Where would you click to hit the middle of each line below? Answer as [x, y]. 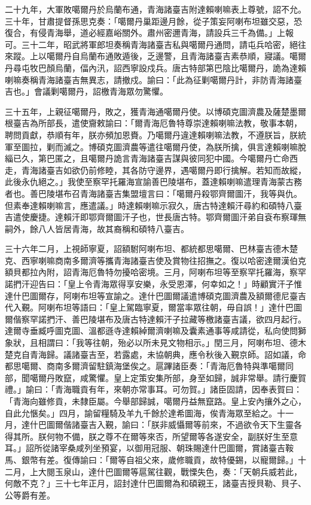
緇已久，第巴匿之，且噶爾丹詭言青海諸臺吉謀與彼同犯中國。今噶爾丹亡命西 [151, 158]
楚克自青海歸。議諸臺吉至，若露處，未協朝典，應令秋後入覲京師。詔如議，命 [155, 354]
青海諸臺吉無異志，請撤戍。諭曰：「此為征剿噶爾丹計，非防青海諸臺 [170, 79]
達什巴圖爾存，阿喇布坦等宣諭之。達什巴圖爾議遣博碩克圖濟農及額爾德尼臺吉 [155, 295]
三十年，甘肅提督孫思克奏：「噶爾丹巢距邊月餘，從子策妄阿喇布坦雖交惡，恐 [153, 21]
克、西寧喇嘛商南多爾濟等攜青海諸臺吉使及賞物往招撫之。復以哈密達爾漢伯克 [155, 260]
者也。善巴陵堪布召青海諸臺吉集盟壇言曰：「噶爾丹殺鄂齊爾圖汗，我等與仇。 [153, 193]
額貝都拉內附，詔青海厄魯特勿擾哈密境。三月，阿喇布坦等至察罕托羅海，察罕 [155, 272]
